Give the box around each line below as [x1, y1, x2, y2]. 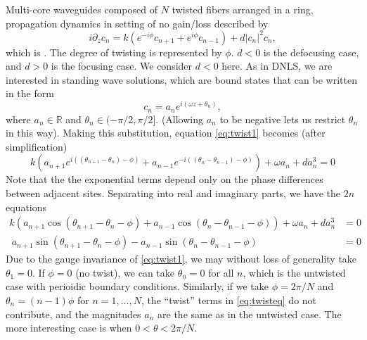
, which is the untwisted [243, 265, 346, 279]
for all [208, 265, 234, 279]
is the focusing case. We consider [51, 58, 193, 73]
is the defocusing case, [263, 44, 359, 59]
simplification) [6, 139, 67, 153]
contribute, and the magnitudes [6, 306, 141, 321]
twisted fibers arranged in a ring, [172, 2, 314, 16]
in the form [6, 86, 54, 101]
